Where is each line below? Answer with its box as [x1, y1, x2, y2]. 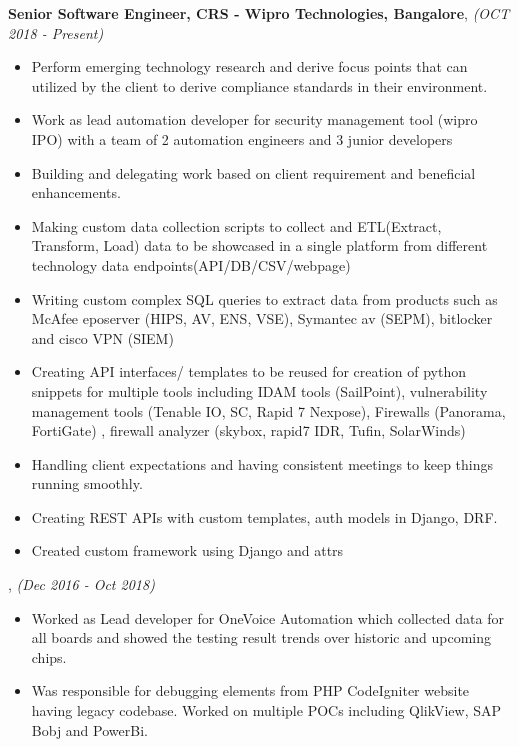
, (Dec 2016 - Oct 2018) [8, 574, 155, 595]
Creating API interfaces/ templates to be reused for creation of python [31, 361, 467, 382]
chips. [31, 646, 67, 667]
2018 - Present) [8, 22, 104, 43]
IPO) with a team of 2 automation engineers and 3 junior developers [31, 128, 453, 149]
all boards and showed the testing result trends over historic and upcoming [31, 627, 491, 648]
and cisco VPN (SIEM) [31, 327, 174, 348]
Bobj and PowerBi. [31, 719, 148, 740]
